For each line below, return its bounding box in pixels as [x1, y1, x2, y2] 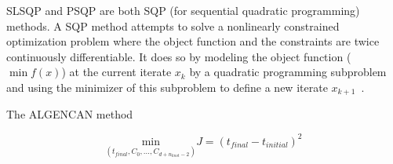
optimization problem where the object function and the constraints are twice [6, 33, 380, 49]
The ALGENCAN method [6, 106, 133, 122]
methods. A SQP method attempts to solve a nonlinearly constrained [6, 17, 340, 34]
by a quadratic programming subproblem [189, 64, 387, 80]
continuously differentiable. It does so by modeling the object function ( [6, 48, 351, 64]
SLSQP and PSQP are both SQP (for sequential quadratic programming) [6, 2, 360, 18]
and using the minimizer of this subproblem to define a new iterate [6, 78, 328, 95]
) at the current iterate [61, 64, 172, 80]
